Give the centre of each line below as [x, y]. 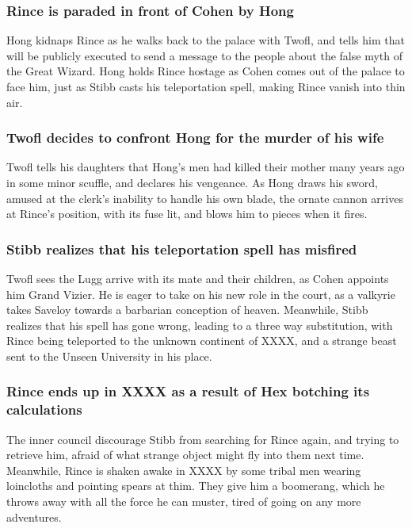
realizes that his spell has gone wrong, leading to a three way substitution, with [200, 325]
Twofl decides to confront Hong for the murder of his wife [195, 138]
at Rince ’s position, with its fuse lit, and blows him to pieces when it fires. [187, 214]
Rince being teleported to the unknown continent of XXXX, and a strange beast [202, 341]
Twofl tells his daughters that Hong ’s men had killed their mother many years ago [206, 167]
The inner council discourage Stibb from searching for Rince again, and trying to [203, 439]
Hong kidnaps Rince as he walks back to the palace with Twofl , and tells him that [206, 40]
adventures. [34, 517]
